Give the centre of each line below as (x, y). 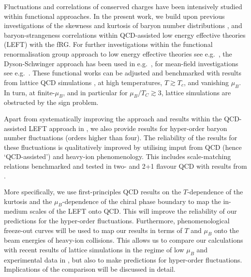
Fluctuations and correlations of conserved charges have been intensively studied (123, 6)
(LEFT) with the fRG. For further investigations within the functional (108, 44)
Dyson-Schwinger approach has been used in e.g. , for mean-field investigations (121, 63)
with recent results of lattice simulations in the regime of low (94, 250)
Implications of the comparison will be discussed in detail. (90, 269)
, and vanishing (206, 82)
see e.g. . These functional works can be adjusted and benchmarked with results (123, 73)
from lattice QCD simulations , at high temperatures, (83, 82)
